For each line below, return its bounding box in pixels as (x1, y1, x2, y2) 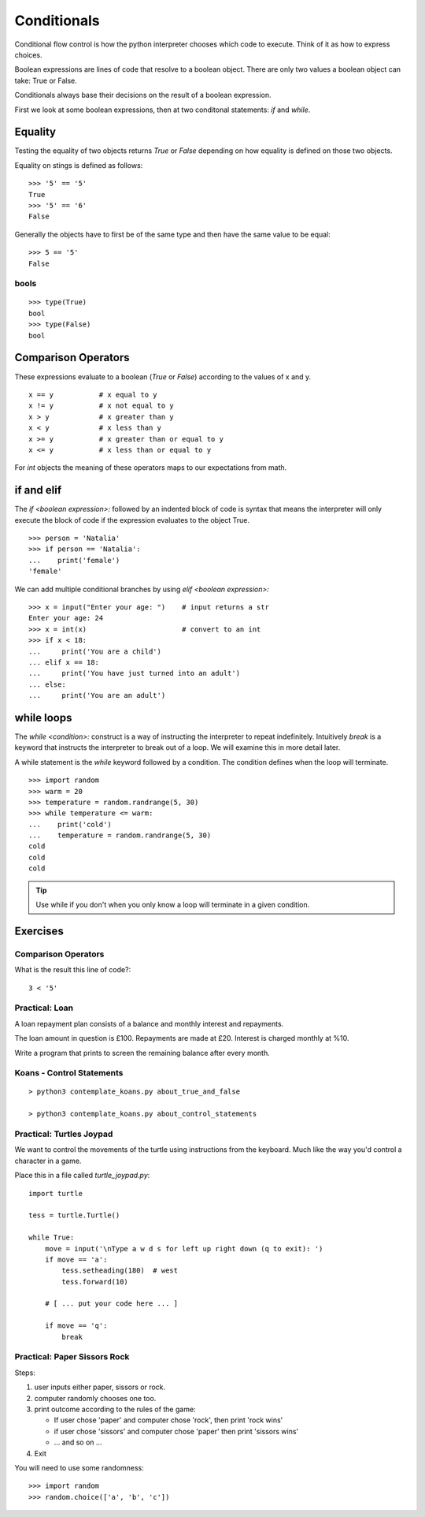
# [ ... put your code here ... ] (44, 1299, 179, 1308)
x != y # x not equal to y (28, 401, 175, 410)
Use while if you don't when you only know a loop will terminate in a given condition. (35, 900, 310, 910)
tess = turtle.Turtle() (28, 1211, 120, 1220)
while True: (28, 1233, 75, 1242)
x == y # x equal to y (28, 390, 157, 399)
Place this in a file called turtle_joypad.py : (14, 1171, 150, 1180)
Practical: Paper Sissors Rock (14, 1351, 130, 1362)
